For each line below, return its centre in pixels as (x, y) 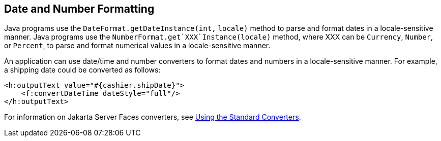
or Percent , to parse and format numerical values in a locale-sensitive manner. (137, 46)
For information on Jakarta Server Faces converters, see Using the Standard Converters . (153, 117)
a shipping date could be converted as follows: (82, 70)
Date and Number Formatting (79, 9)
